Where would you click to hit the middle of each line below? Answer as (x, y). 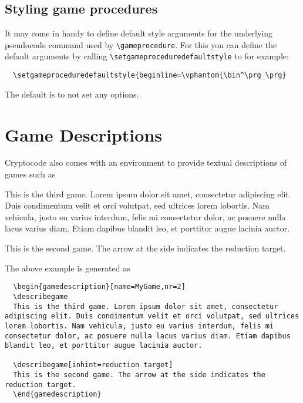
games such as (30, 174)
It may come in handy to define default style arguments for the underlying (139, 33)
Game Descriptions (83, 134)
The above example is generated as (68, 268)
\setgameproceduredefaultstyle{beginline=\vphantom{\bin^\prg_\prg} (150, 75)
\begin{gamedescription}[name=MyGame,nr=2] (99, 287)
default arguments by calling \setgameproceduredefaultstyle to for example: (147, 56)
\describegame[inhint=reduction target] (93, 365)
